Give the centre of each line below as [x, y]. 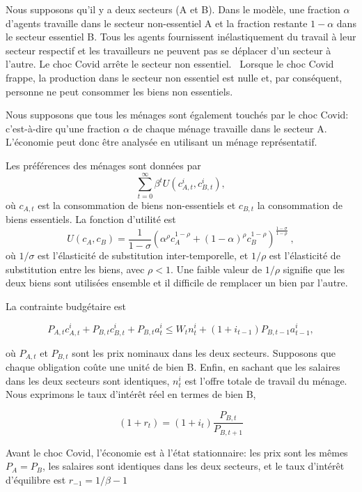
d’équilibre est [36, 480]
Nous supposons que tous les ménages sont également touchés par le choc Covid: [177, 115]
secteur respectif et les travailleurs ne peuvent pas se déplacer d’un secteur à [168, 50]
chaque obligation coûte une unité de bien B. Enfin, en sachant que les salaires [173, 367]
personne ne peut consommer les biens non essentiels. [119, 91]
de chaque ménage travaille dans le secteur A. [230, 128]
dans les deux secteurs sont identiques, [88, 380]
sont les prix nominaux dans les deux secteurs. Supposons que [204, 352]
